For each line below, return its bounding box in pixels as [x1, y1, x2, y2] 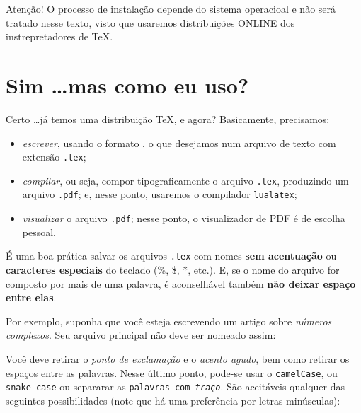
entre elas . [6, 290, 57, 305]
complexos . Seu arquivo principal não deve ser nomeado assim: [6, 327, 276, 342]
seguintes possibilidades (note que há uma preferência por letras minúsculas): [6, 392, 340, 407]
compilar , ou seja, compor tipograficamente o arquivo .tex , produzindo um [22, 173, 349, 187]
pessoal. [22, 224, 57, 239]
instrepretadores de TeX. [6, 29, 113, 44]
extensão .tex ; [22, 149, 86, 164]
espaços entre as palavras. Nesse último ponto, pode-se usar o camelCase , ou [6, 365, 338, 380]
